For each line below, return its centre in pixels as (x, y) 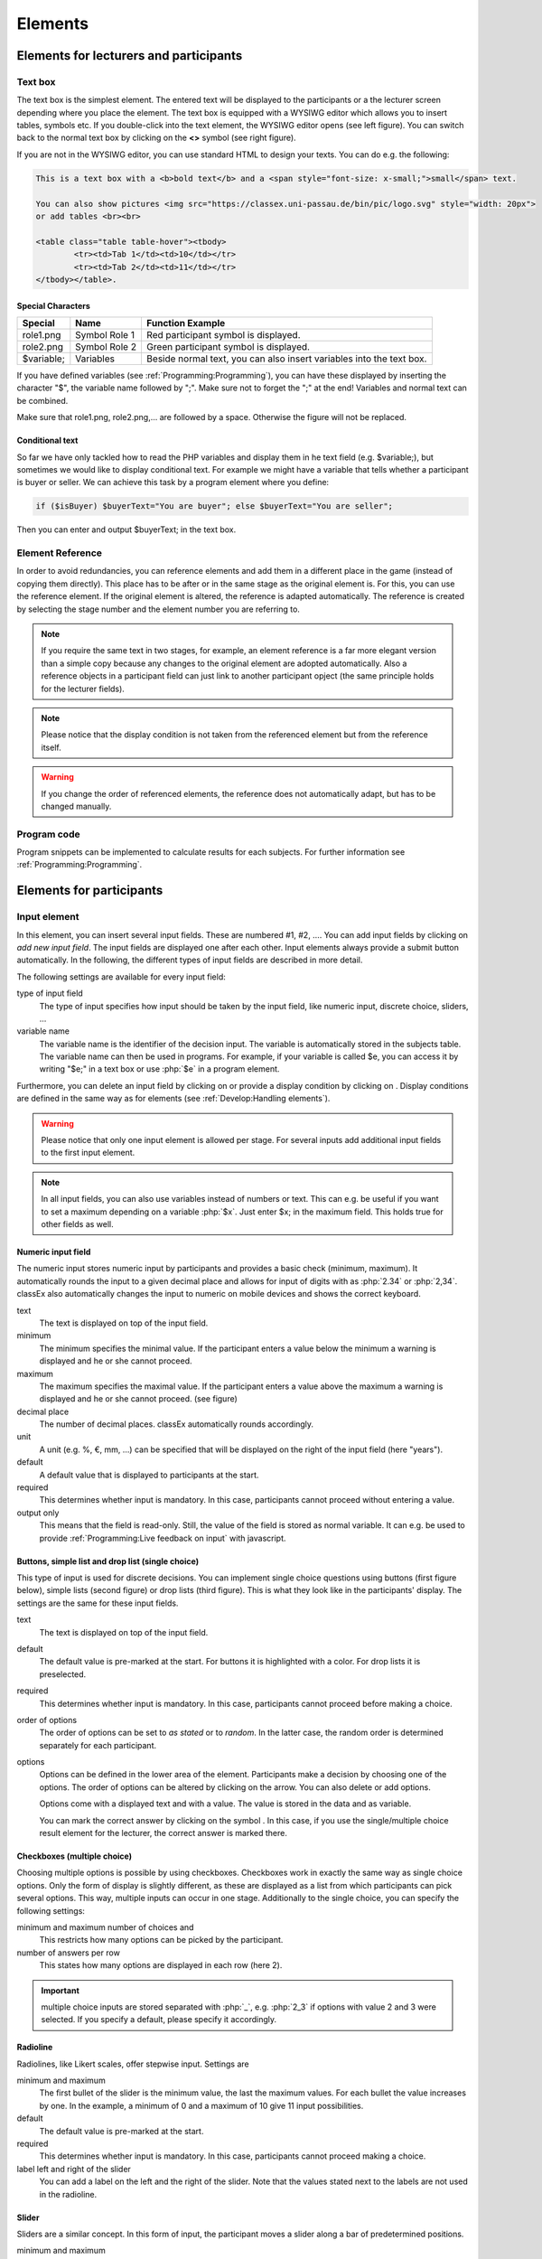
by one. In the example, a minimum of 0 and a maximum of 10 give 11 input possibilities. (201, 2105)
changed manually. (76, 806)
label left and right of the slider (74, 2169)
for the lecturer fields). (83, 689)
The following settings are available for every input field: (121, 977)
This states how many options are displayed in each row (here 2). (161, 1965)
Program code (48, 834)
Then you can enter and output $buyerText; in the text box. (126, 530)
